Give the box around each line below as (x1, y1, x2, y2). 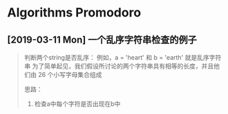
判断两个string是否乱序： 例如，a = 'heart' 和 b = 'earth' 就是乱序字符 (23, 54, 222, 61)
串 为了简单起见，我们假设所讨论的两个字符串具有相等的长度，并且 (23, 62, 214, 70)
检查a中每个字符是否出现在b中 (34, 100, 121, 108)
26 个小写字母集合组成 (37, 71, 102, 78)
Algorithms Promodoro (7, 5, 142, 21)
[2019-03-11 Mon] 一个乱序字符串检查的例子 (7, 34, 197, 45)
